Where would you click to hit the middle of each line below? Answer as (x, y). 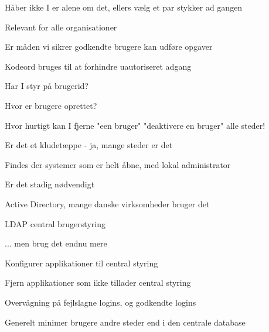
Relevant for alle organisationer (61, 27)
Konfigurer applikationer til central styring (81, 263)
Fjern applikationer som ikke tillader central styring (98, 283)
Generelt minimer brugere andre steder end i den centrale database (125, 322)
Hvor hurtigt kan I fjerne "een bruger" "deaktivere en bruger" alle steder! (135, 125)
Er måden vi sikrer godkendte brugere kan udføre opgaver (109, 47)
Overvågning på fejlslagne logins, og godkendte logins (101, 302)
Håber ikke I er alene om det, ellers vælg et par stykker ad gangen (124, 7)
